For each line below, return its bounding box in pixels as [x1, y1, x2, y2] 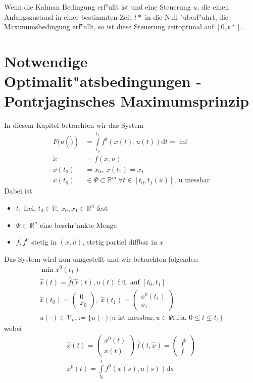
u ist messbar [112, 314, 153, 322]
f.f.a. [173, 314, 187, 322]
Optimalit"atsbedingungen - [4, 71, 202, 91]
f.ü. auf [118, 278, 140, 286]
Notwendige [4, 51, 88, 71]
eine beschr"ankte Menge [40, 219, 117, 230]
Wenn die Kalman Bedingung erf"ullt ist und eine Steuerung [4, 2, 191, 12]
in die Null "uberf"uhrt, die [145, 11, 229, 22]
